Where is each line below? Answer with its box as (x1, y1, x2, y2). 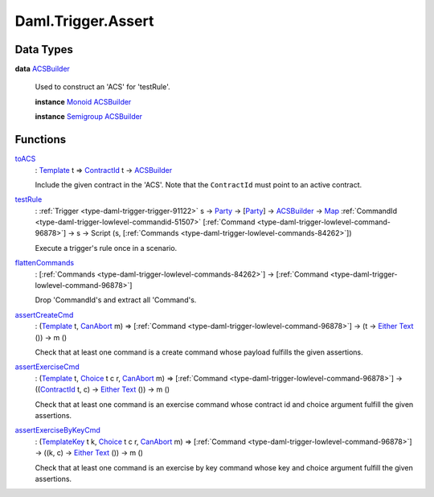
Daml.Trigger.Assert (14, 12, 154, 30)
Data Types (14, 43, 74, 56)
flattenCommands (14, 258, 75, 268)
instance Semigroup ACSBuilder (35, 112, 143, 121)
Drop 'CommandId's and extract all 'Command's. (35, 295, 197, 305)
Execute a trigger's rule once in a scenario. (35, 243, 178, 253)
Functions (14, 133, 67, 146)
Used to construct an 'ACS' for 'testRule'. (35, 82, 170, 92)
